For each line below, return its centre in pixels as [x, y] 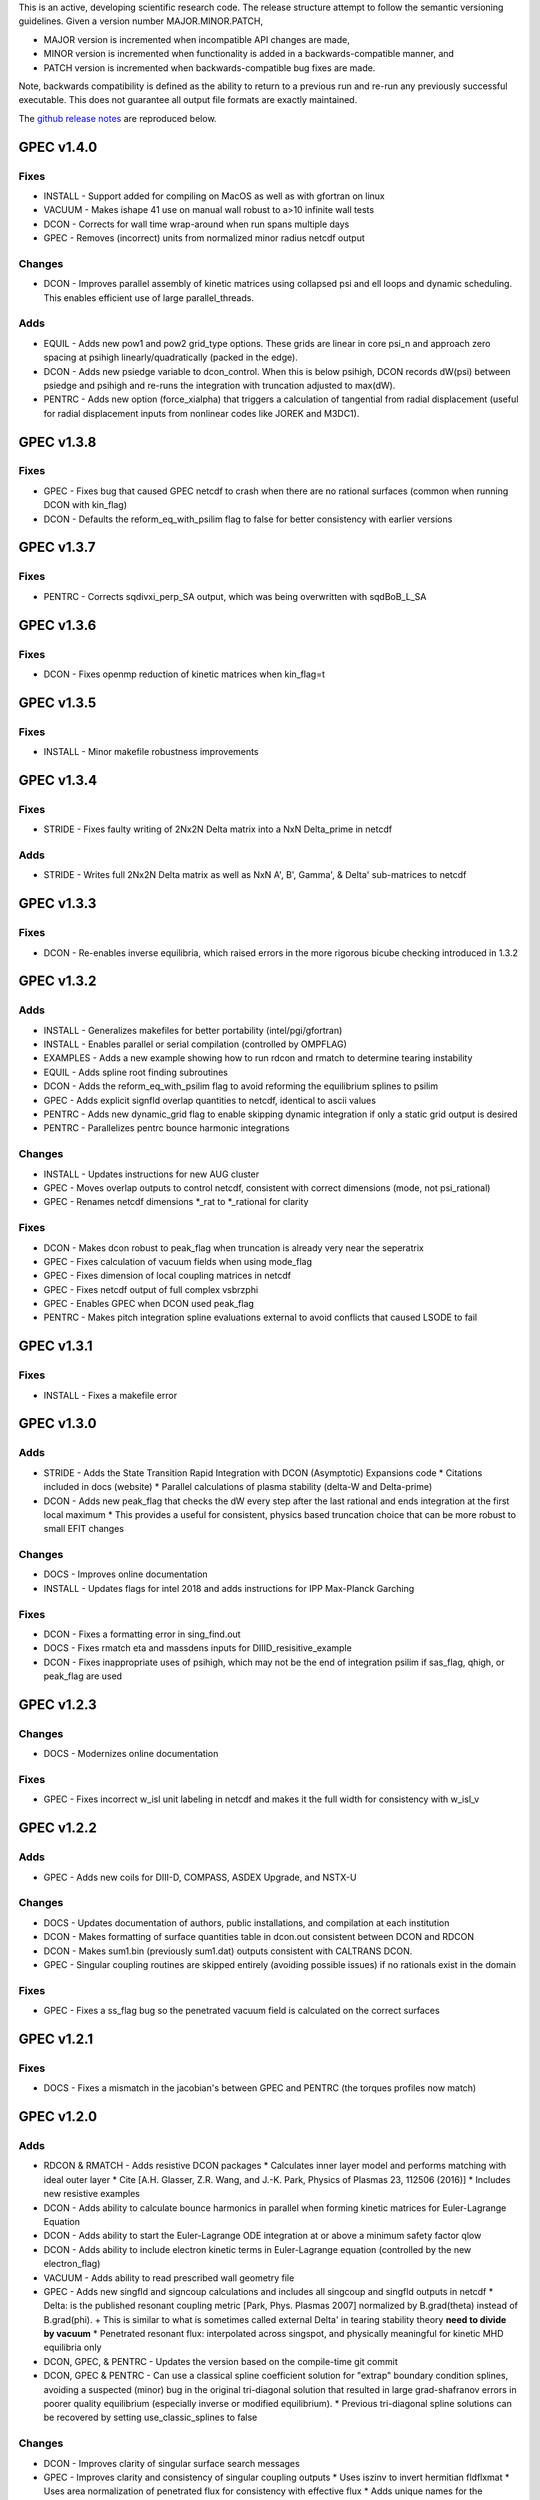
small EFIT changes [84, 1529]
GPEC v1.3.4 [58, 780]
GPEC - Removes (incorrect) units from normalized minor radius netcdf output [204, 238]
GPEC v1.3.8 [57, 441]
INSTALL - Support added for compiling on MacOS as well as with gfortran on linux [214, 196]
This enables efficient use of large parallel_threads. [149, 297]
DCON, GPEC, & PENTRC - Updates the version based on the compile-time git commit [221, 2361]
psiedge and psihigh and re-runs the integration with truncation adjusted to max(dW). [219, 385]
